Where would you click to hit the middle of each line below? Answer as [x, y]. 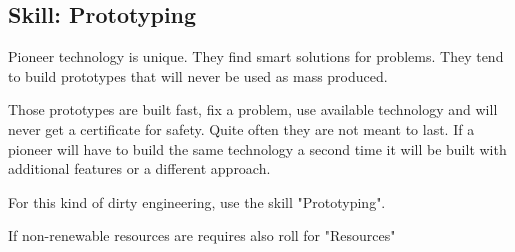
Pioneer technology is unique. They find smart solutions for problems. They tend [256, 56]
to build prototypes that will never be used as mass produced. [198, 75]
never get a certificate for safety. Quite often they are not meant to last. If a [241, 128]
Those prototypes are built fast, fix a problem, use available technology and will [253, 109]
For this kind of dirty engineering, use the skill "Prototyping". [197, 201]
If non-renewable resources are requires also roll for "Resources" [202, 235]
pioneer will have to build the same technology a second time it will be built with [257, 148]
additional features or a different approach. [139, 168]
